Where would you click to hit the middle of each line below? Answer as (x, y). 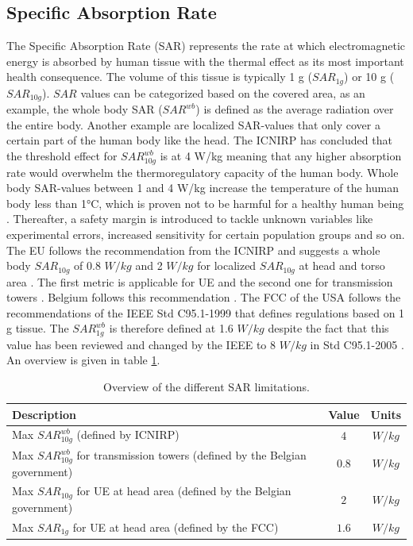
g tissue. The (38, 328)
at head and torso (342, 265)
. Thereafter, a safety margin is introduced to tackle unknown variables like (190, 219)
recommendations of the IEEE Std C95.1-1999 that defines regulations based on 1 (206, 312)
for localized (227, 265)
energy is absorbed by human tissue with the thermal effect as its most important (205, 61)
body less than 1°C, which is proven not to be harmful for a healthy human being (205, 203)
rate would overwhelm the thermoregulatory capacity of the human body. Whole (203, 172)
